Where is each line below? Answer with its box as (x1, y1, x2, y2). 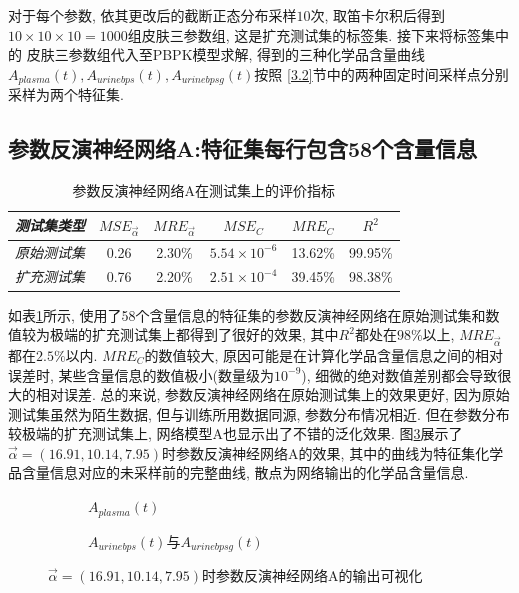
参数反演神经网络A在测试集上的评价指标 (72, 180, 336, 201)
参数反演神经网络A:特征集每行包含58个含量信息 (8, 133, 478, 164)
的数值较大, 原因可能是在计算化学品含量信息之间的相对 (144, 344, 504, 365)
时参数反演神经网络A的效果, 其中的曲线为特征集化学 (162, 442, 504, 463)
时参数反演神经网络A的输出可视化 (202, 564, 423, 585)
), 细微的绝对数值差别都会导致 (301, 364, 498, 385)
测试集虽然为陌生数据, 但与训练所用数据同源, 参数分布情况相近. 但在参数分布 (8, 403, 510, 424)
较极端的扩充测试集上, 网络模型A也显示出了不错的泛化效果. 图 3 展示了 (8, 423, 463, 444)
